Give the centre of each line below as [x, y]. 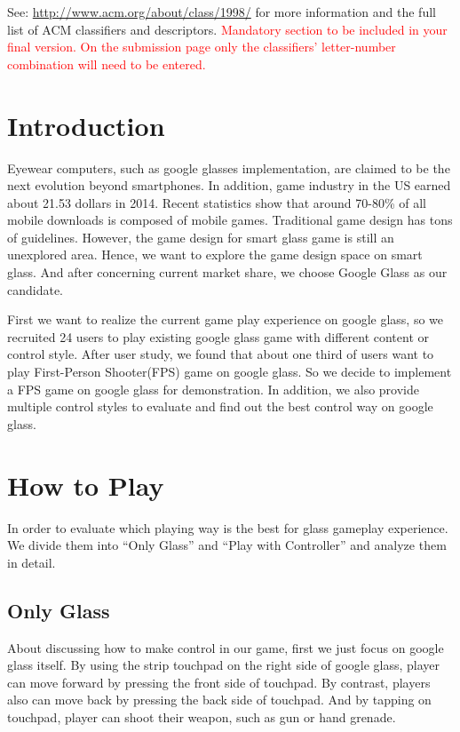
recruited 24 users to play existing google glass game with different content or [218, 336]
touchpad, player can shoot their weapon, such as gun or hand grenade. [202, 716]
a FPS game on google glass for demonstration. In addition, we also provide [213, 389]
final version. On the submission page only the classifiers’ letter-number [202, 47]
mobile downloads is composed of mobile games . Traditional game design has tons [230, 220]
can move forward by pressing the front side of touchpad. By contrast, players [219, 682]
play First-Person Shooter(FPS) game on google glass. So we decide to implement [230, 372]
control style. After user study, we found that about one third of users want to [221, 354]
